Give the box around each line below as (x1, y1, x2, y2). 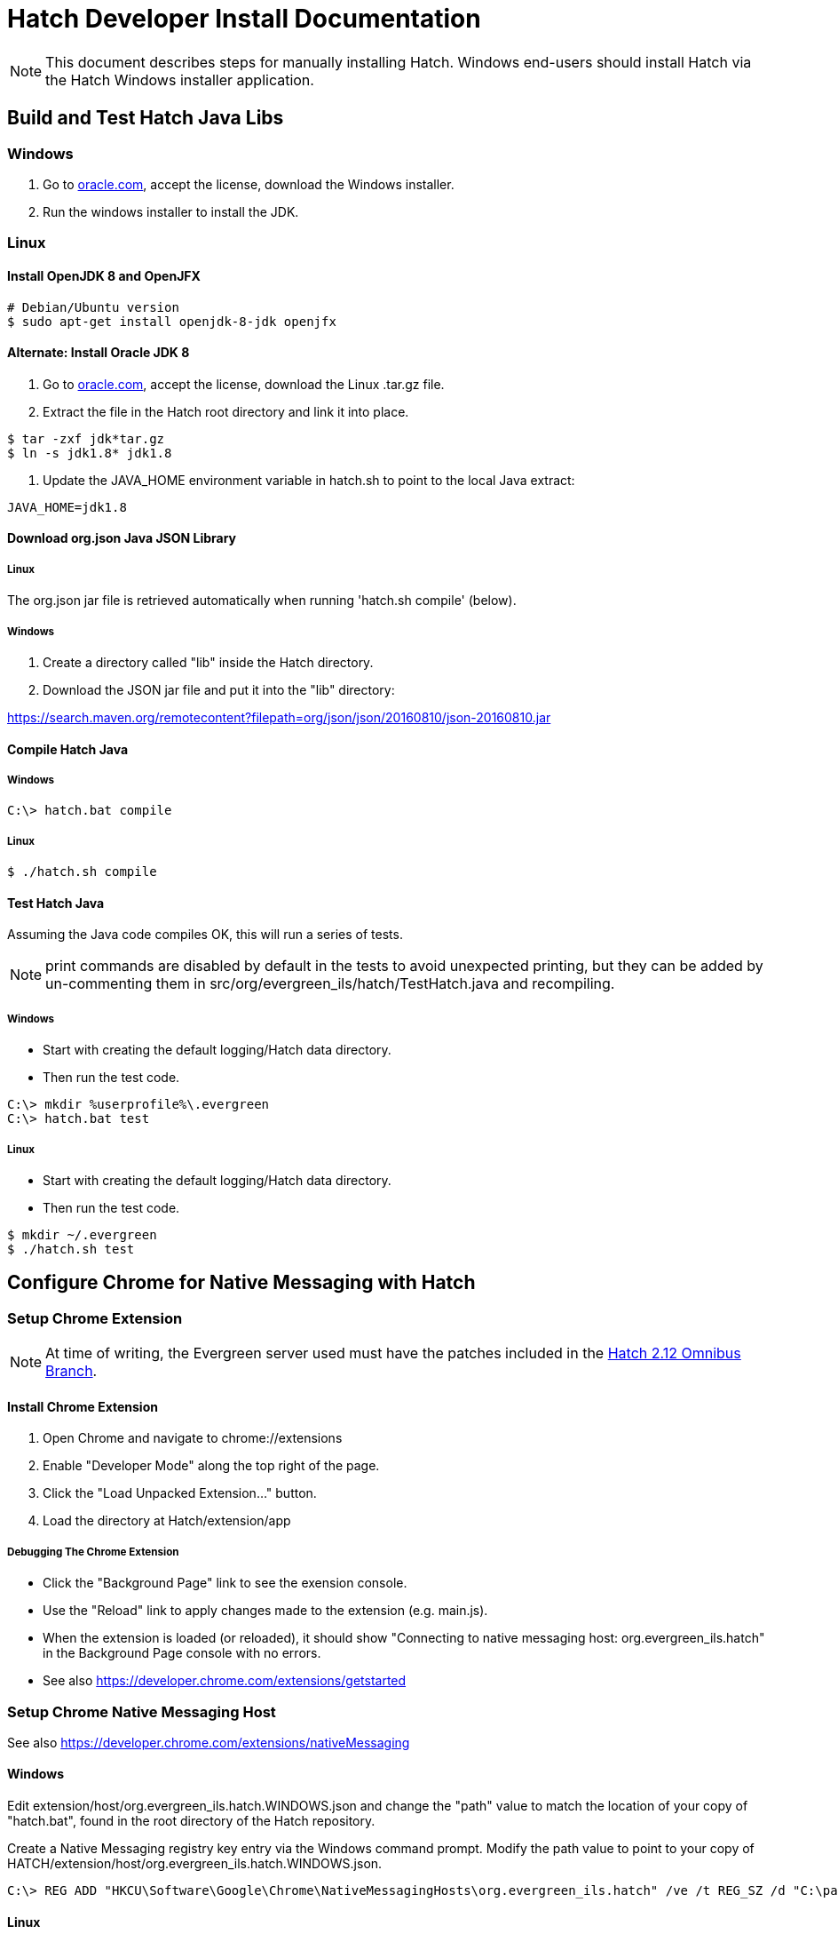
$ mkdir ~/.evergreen (7, 1227, 157, 1242)
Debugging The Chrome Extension (7, 1545, 179, 1558)
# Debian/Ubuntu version (7, 299, 179, 314)
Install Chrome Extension (7, 1398, 158, 1414)
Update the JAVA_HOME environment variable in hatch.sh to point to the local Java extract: (43, 472, 575, 488)
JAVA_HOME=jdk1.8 (7, 499, 127, 514)
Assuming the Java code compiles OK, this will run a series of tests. (7, 927, 403, 943)
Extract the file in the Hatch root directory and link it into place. (43, 403, 409, 419)
